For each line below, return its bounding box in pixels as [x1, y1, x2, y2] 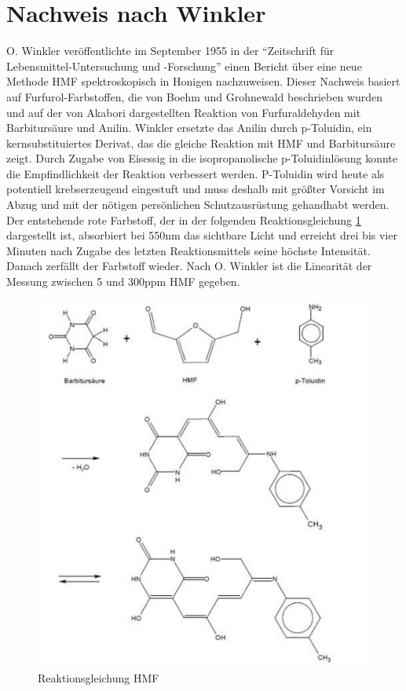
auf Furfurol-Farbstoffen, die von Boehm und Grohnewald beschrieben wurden [6, 88, 383, 104]
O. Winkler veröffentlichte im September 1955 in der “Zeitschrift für [6, 42, 335, 59]
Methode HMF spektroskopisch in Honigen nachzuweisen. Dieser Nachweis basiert [6, 73, 401, 90]
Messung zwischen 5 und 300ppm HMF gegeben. [6, 273, 240, 290]
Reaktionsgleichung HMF [38, 670, 159, 686]
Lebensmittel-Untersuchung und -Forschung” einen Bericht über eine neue [6, 57, 362, 74]
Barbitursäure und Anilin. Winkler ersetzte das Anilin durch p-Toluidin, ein [6, 119, 372, 136]
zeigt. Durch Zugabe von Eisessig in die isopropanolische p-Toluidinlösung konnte [6, 150, 397, 166]
